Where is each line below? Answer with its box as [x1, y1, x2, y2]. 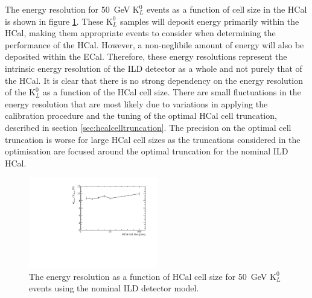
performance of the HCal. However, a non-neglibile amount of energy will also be [5, 38, 304, 51]
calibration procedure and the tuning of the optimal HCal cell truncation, [5, 109, 277, 122]
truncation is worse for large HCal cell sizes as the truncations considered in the [5, 133, 301, 145]
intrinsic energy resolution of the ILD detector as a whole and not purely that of [5, 62, 302, 74]
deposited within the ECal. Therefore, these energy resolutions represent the [5, 50, 287, 63]
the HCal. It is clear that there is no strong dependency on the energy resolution [5, 74, 303, 86]
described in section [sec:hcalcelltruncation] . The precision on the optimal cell [5, 121, 291, 133]
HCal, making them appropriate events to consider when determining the [5, 27, 276, 39]
